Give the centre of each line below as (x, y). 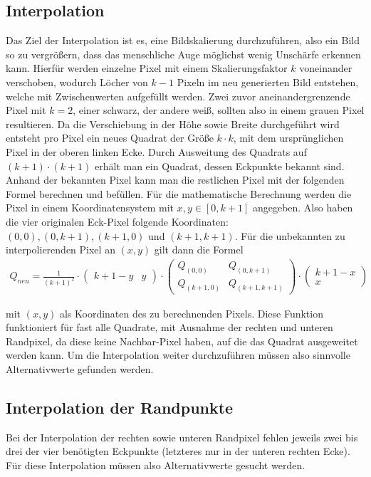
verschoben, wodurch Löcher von (77, 82)
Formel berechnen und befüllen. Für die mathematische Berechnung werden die (179, 193)
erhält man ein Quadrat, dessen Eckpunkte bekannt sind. (220, 166)
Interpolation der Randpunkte (120, 407)
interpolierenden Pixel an (61, 250)
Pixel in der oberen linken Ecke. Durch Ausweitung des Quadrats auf (156, 151)
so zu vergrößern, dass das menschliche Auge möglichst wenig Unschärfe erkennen (183, 54)
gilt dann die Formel (199, 250)
